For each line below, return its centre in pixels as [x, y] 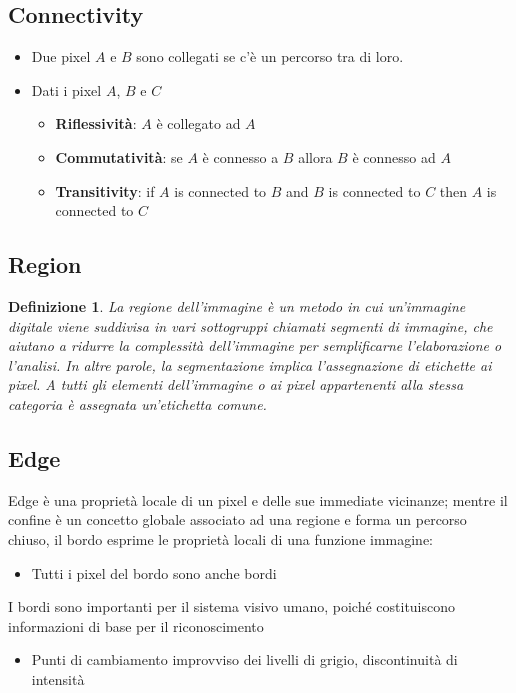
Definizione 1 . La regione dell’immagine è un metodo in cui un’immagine [237, 305]
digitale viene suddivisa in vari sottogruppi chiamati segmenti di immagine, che [250, 325]
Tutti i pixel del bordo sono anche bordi [154, 572]
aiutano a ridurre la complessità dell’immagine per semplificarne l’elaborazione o [255, 345]
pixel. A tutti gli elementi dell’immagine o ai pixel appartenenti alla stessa [236, 384]
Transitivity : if [105, 190]
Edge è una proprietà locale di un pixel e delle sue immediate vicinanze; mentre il [258, 499]
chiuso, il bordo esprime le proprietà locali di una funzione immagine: [221, 538]
